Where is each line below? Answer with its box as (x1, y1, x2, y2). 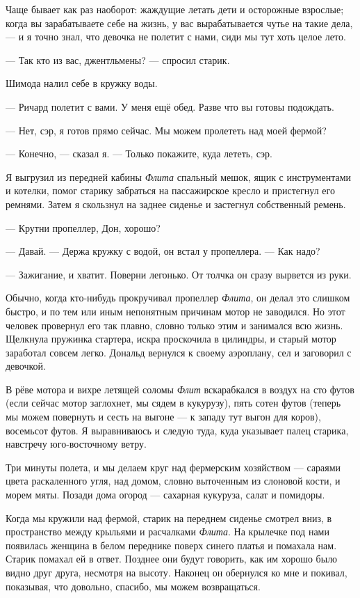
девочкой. (6, 359, 47, 373)
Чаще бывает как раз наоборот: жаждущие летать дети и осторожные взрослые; (6, 2, 344, 16)
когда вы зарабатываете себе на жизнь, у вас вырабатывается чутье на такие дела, (6, 15, 353, 30)
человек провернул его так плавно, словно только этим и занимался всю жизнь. (6, 317, 343, 332)
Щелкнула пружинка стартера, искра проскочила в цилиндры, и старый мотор (6, 331, 336, 346)
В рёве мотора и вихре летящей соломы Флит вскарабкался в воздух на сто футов (6, 381, 354, 396)
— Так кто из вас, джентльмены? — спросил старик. (6, 52, 230, 67)
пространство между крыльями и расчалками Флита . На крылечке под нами (6, 524, 329, 539)
